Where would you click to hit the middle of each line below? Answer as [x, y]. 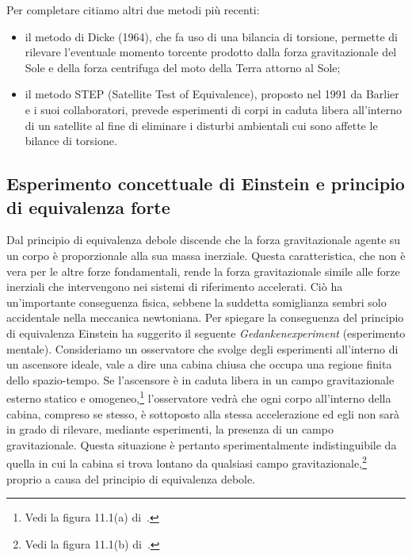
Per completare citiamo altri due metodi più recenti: [133, 10]
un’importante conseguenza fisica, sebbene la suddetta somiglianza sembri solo [196, 302]
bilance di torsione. [71, 141]
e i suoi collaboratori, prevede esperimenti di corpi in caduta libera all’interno [214, 109]
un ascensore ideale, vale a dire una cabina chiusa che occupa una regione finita [199, 364]
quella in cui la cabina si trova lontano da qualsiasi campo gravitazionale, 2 [187, 462]
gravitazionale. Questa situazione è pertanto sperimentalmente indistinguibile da [202, 444]
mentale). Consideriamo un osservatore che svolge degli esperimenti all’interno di [202, 348]
